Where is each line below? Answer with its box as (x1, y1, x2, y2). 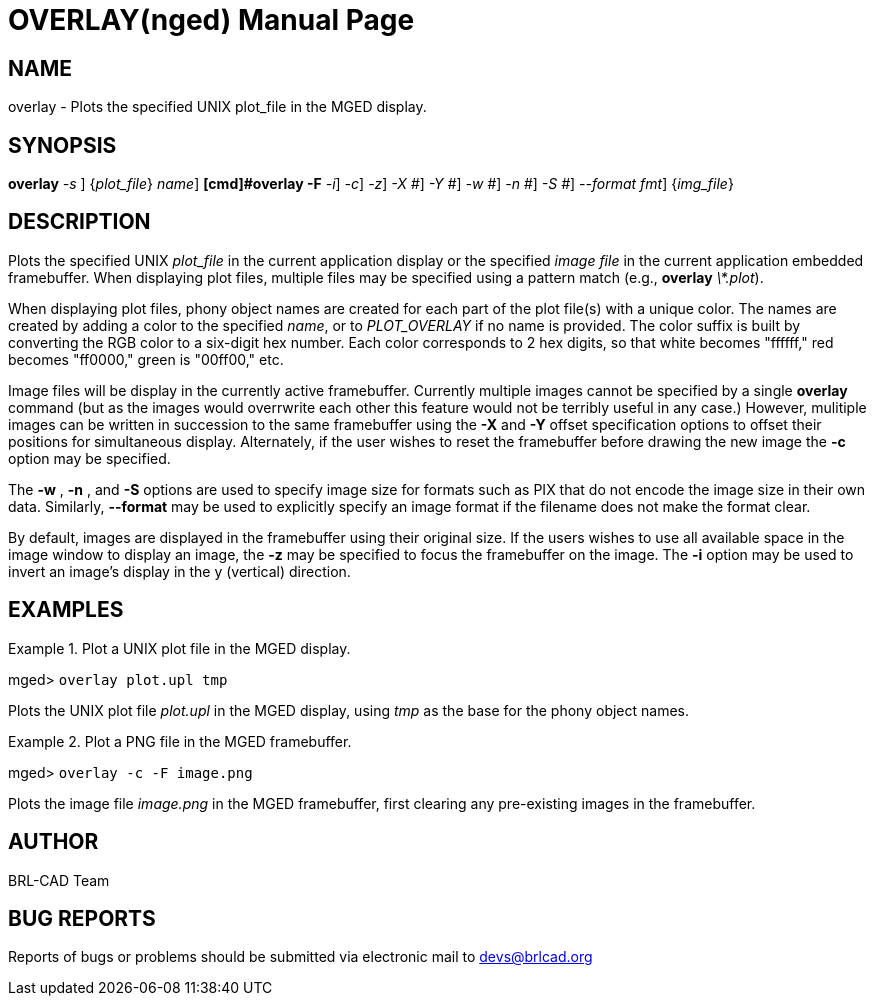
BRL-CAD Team (8, 871, 110, 889)
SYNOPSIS (8, 132, 117, 158)
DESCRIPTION (8, 209, 151, 235)
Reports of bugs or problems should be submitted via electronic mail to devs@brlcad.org (8, 948, 593, 966)
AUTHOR (8, 829, 99, 855)
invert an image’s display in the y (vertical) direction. (8, 562, 351, 580)
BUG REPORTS (8, 905, 156, 931)
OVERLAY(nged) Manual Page (8, 3, 415, 37)
